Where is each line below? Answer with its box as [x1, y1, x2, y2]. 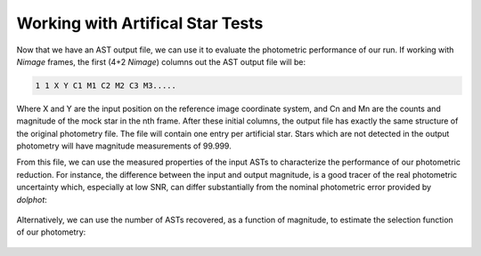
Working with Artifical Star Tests [16, 13, 264, 33]
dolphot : [16, 194, 48, 204]
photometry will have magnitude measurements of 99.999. [16, 140, 232, 151]
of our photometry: [16, 227, 86, 237]
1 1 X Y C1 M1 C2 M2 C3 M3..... [35, 80, 177, 91]
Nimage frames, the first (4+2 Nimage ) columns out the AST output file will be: [16, 56, 306, 67]
